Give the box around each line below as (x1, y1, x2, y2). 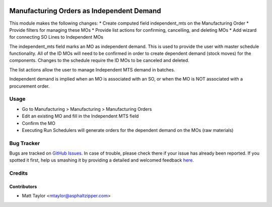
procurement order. (9, 83, 50, 89)
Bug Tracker (9, 140, 40, 147)
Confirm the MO (22, 120, 55, 126)
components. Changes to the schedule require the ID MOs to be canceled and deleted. (9, 57, 189, 63)
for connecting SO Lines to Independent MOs (9, 34, 103, 40)
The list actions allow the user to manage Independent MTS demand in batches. (9, 66, 175, 73)
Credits (9, 170, 28, 177)
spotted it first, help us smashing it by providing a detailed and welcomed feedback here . (9, 157, 194, 163)
